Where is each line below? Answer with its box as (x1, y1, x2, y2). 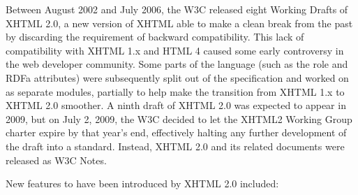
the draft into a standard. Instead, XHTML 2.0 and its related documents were (6, 138, 345, 153)
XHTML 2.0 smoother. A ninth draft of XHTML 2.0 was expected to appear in (6, 98, 346, 113)
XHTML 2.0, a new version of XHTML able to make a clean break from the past (6, 15, 353, 30)
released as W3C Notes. (6, 152, 107, 167)
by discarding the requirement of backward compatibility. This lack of (6, 29, 304, 44)
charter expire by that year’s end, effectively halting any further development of (6, 125, 347, 140)
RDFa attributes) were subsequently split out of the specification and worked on (6, 70, 349, 85)
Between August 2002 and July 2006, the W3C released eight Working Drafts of (6, 2, 348, 16)
